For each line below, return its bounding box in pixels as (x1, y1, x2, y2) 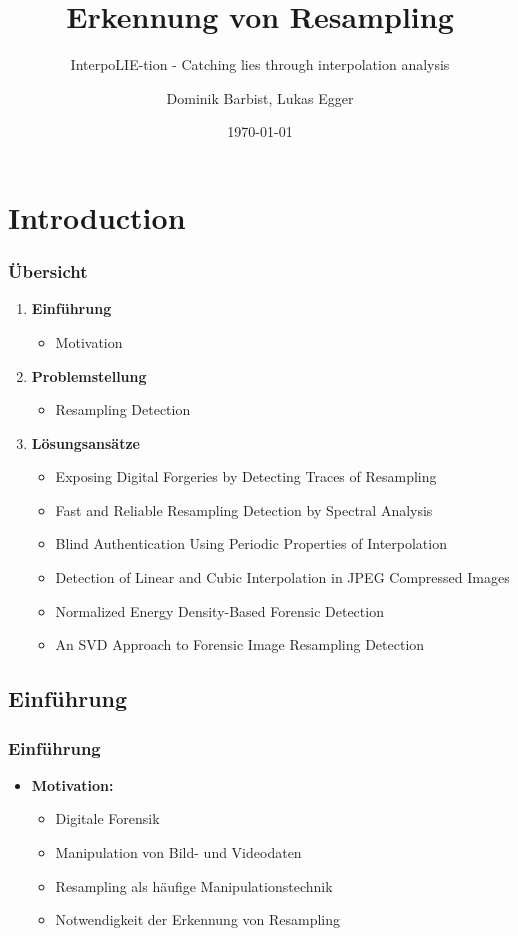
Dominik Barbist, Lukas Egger (166, 87, 354, 108)
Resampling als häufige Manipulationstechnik (55, 875, 333, 896)
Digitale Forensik (55, 808, 160, 829)
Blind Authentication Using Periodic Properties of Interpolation (55, 533, 447, 554)
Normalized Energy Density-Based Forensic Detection (55, 600, 384, 621)
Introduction (8, 196, 186, 237)
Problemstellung (31, 365, 147, 386)
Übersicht (8, 259, 88, 284)
